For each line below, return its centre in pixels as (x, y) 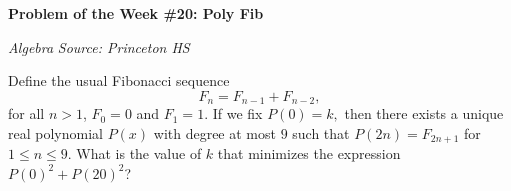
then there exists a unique (424, 113)
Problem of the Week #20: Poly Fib (136, 13)
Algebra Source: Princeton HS (99, 46)
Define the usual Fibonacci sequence (119, 80)
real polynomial (55, 132)
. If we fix (233, 113)
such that (321, 132)
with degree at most (214, 132)
